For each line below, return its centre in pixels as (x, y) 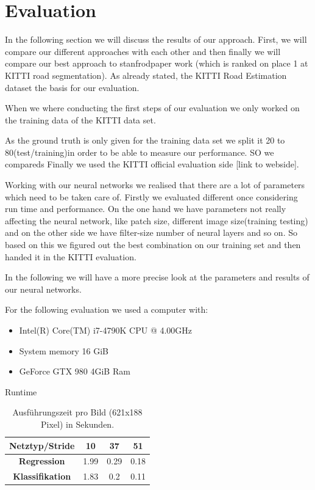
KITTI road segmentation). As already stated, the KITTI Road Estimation (146, 75)
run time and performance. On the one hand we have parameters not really (146, 209)
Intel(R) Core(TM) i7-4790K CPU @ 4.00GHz (106, 330)
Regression (42, 461)
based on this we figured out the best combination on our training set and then (153, 245)
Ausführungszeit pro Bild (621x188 (77, 412)
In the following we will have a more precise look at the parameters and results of (157, 277)
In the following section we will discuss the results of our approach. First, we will (156, 39)
